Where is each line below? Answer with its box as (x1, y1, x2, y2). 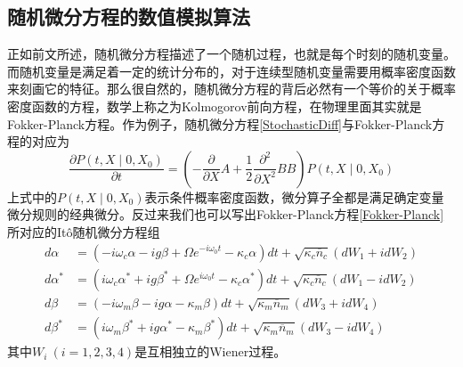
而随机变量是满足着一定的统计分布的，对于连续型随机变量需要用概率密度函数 (7, 61, 456, 80)
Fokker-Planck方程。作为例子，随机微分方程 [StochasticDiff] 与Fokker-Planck (7, 114, 433, 133)
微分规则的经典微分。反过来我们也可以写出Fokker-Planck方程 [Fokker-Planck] (7, 205, 444, 224)
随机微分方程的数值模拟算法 (7, 3, 250, 30)
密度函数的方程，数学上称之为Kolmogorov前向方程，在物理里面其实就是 (7, 96, 422, 115)
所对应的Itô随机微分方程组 (7, 222, 160, 241)
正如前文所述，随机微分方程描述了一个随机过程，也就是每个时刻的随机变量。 (7, 45, 456, 63)
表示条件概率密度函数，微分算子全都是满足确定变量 (144, 187, 444, 206)
